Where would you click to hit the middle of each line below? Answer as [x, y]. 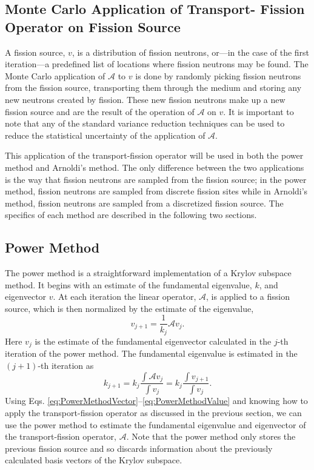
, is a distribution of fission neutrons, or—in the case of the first [191, 52]
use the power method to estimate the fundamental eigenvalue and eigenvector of [155, 424]
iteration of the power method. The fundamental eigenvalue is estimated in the [151, 353]
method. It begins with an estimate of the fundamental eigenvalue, [129, 284]
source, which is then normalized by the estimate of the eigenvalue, [129, 308]
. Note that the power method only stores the [211, 436]
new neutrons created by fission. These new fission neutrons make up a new [145, 99]
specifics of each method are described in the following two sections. [131, 215]
